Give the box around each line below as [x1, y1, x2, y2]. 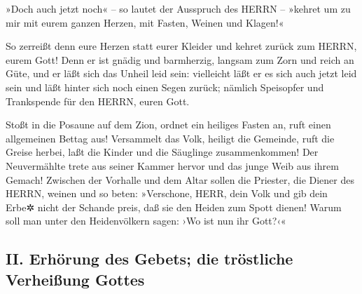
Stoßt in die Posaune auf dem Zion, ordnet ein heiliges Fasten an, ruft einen [6, 117, 331, 132]
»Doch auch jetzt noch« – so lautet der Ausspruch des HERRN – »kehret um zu [6, 1, 351, 15]
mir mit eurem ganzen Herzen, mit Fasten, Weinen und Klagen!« [6, 15, 284, 29]
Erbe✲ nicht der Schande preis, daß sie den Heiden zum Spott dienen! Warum [6, 199, 342, 214]
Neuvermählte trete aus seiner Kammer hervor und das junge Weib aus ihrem [6, 158, 339, 173]
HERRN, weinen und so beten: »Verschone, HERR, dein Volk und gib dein [6, 186, 328, 201]
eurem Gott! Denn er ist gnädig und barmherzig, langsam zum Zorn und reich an [6, 52, 354, 67]
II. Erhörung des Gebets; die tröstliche [6, 248, 293, 269]
